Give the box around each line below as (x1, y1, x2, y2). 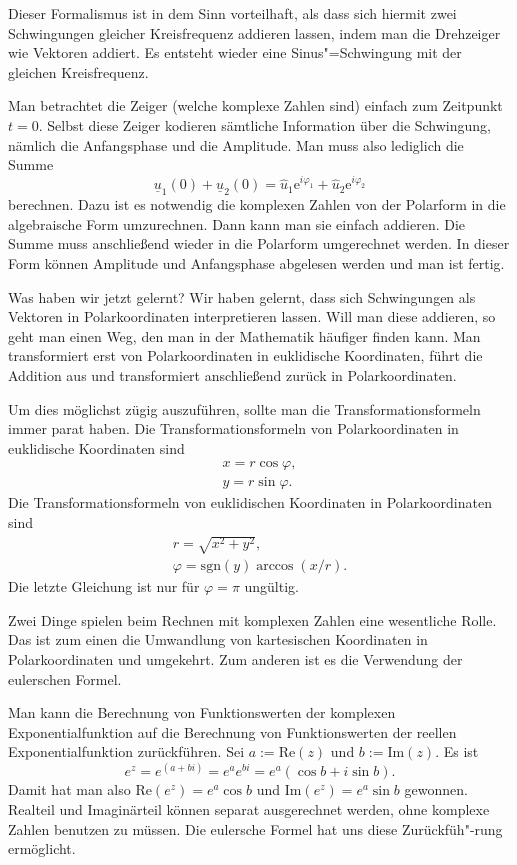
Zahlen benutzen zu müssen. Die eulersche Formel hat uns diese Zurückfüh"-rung (8, 818, 503, 839)
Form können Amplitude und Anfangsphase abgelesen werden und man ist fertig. (8, 253, 505, 273)
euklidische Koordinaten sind (8, 437, 185, 458)
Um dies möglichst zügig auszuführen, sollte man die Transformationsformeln (8, 398, 481, 419)
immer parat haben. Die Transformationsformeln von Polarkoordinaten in (8, 418, 459, 439)
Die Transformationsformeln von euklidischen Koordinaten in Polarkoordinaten (8, 492, 492, 513)
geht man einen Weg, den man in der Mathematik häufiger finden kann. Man (8, 325, 481, 346)
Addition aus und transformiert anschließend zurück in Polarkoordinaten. (8, 364, 457, 385)
